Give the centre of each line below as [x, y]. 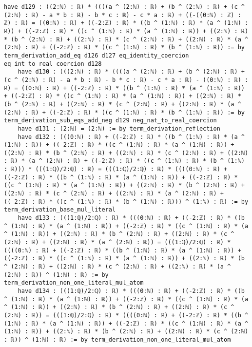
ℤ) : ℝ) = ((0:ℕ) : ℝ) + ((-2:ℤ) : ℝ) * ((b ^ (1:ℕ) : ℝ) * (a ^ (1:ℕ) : [126, 23]
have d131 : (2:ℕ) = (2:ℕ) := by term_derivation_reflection [119, 128]
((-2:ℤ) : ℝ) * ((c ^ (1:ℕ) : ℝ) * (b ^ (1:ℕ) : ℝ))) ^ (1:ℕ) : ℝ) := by [126, 202]
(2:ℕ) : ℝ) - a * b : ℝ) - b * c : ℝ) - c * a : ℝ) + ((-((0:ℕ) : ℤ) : [123, 15]
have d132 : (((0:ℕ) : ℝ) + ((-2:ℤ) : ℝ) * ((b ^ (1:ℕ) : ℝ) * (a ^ [131, 137]
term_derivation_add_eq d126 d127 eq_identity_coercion [97, 55]
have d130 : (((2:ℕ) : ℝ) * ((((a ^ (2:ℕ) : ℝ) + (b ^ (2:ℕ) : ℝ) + [131, 72]
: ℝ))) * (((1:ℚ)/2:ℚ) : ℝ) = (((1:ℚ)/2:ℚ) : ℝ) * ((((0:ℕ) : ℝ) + [116, 169]
